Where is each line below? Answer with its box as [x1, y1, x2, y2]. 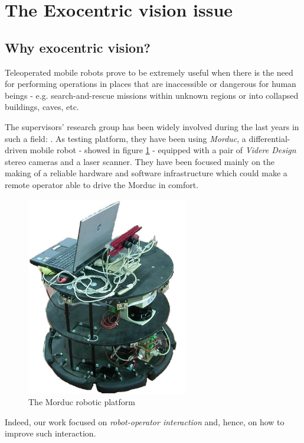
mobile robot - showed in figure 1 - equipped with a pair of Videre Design [30, 144, 296, 156]
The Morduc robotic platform [28, 396, 135, 408]
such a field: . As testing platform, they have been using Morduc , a [5, 132, 246, 144]
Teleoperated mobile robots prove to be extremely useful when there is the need [5, 66, 293, 78]
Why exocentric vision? [5, 38, 151, 56]
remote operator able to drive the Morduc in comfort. [5, 178, 199, 190]
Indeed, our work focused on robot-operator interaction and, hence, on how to [5, 415, 285, 428]
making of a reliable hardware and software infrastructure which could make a [5, 167, 287, 179]
